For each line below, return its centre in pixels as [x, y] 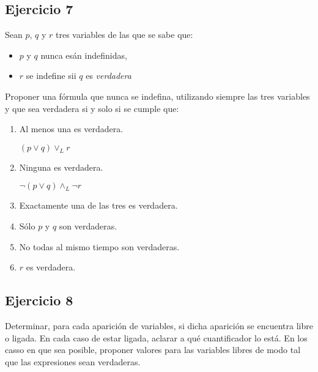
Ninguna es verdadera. [61, 167]
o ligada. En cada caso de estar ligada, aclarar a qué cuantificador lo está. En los [156, 337]
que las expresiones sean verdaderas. [73, 361]
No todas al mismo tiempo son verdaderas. [99, 246]
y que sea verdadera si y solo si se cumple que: [92, 108]
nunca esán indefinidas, [84, 55]
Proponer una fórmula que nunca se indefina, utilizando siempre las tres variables [157, 96]
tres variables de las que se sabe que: [124, 35]
